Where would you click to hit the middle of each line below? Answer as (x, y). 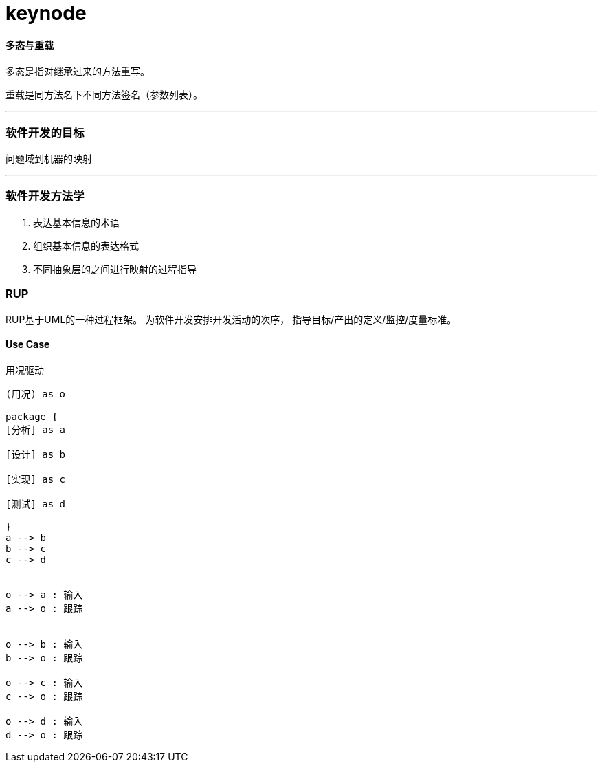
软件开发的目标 (45, 132)
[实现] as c (36, 479)
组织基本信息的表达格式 (86, 245)
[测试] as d (36, 504)
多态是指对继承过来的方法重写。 (78, 72)
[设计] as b (36, 454)
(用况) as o (36, 394)
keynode (46, 13)
